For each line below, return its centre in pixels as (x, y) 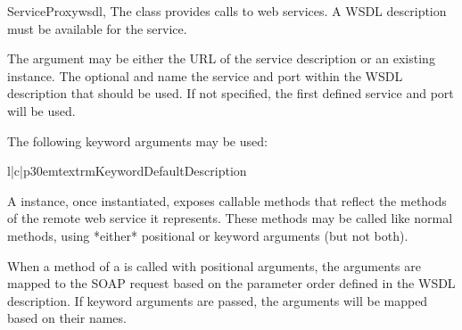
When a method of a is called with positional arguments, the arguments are (214, 265)
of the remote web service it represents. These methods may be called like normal (230, 218)
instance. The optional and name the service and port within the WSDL (205, 75)
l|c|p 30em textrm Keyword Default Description (127, 171)
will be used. (41, 110)
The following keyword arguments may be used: (137, 140)
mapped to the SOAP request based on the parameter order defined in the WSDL (231, 283)
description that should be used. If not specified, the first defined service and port (231, 93)
